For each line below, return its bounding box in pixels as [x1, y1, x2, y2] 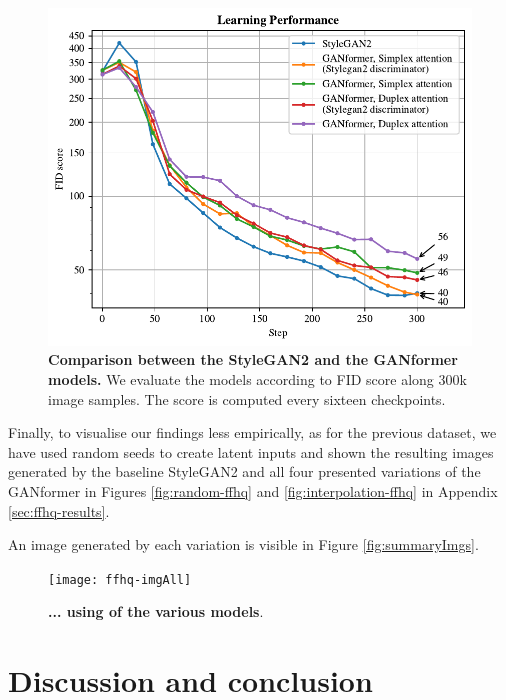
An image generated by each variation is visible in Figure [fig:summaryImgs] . [8, 534, 479, 555]
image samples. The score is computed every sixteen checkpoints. [48, 388, 446, 409]
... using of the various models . [48, 601, 264, 622]
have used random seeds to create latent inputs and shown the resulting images [8, 441, 494, 462]
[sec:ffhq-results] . [8, 500, 110, 521]
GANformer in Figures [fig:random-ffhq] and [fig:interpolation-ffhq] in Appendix [8, 481, 498, 502]
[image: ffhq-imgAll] [48, 572, 192, 587]
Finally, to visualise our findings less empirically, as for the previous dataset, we [8, 422, 497, 443]
